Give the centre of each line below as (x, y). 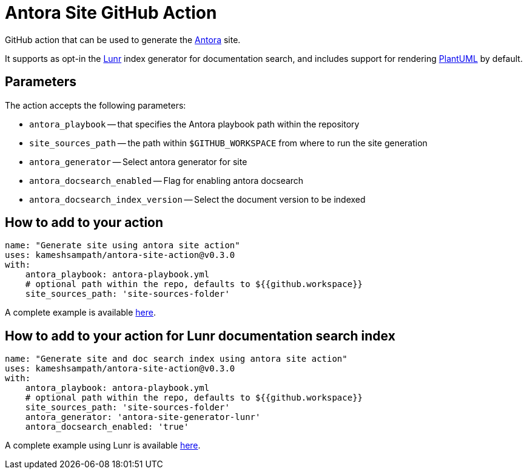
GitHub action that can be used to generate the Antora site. (123, 39)
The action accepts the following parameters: (96, 105)
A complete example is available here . (81, 313)
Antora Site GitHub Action (111, 13)
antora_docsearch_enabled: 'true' (107, 427)
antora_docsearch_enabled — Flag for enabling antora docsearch (166, 180)
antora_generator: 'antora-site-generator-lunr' (143, 417)
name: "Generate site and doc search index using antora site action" (176, 359)
